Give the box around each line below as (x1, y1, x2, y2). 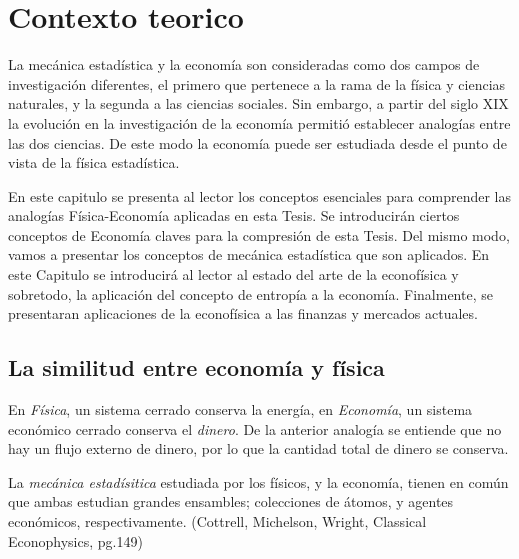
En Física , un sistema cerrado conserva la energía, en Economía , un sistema (8, 399, 473, 420)
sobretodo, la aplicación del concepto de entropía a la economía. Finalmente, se (8, 283, 493, 304)
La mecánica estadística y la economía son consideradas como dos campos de (8, 54, 480, 75)
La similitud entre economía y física (8, 352, 385, 383)
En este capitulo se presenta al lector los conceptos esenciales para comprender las (8, 185, 511, 206)
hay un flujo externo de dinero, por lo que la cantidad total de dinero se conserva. (8, 438, 509, 459)
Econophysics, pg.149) (8, 530, 143, 551)
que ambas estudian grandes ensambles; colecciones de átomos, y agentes (8, 491, 454, 512)
